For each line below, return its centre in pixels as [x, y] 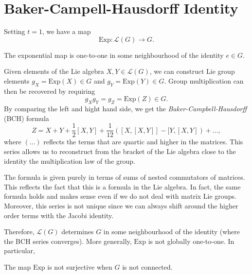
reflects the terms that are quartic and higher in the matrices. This [143, 142]
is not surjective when [80, 266]
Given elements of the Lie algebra [54, 71]
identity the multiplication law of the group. [70, 161]
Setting [15, 31]
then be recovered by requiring [50, 91]
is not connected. [147, 266]
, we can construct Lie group [192, 71]
